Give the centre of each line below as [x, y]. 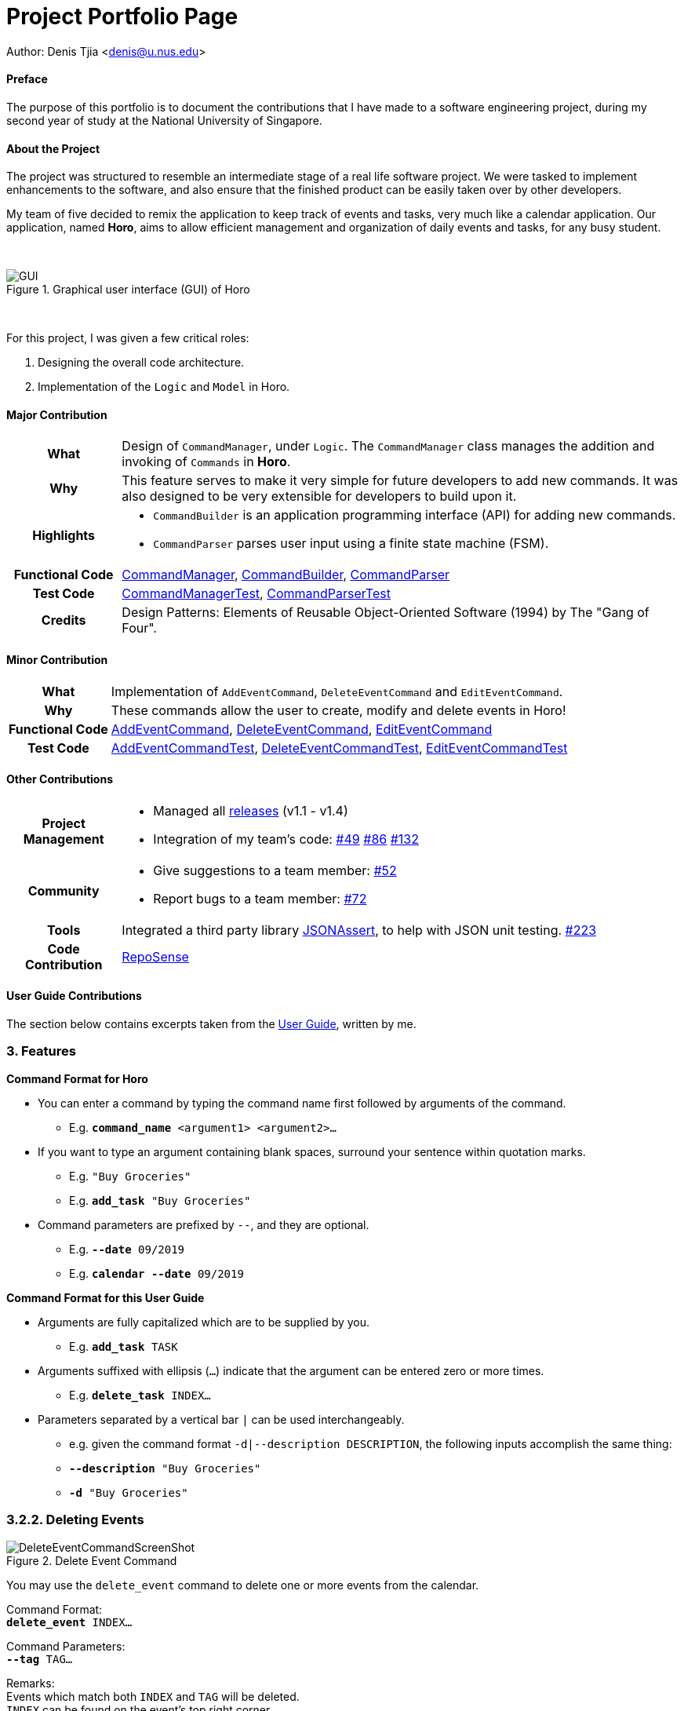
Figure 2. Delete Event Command [92, 1560]
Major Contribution [57, 414]
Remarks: [31, 1683]
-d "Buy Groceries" [129, 1492]
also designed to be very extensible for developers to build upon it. [319, 496]
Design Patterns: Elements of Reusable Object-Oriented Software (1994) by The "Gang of [386, 613]
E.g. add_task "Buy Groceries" [160, 1200]
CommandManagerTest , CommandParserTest [256, 594]
